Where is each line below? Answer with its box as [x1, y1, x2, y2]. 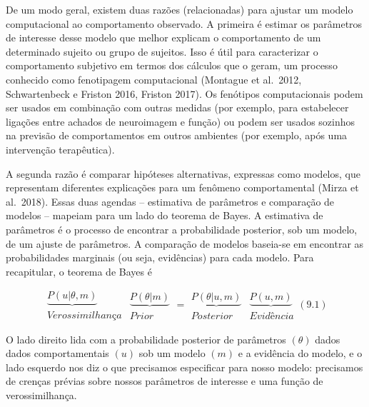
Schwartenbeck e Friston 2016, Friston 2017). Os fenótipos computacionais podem [6, 86, 363, 101]
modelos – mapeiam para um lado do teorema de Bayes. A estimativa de [6, 208, 323, 223]
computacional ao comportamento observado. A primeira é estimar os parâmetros [6, 16, 363, 31]
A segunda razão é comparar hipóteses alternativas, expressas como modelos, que [6, 166, 360, 181]
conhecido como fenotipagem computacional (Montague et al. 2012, [6, 71, 302, 86]
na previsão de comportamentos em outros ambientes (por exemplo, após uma [6, 128, 348, 143]
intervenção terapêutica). [6, 141, 115, 156]
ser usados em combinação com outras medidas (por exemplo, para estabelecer [6, 100, 349, 115]
